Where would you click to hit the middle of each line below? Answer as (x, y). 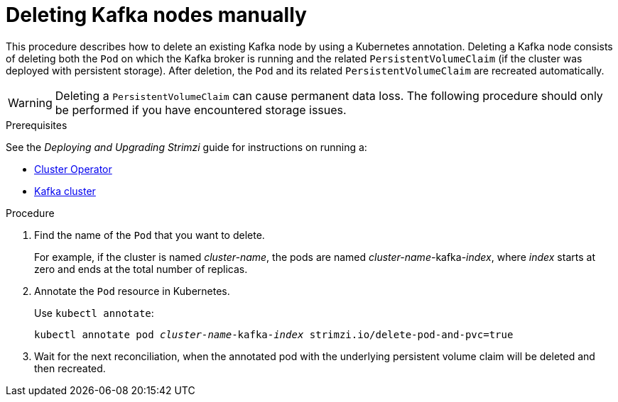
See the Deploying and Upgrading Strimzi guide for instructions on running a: (186, 147)
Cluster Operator (73, 169)
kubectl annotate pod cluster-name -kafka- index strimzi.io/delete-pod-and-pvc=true (274, 334)
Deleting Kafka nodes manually (156, 15)
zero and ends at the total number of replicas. (141, 269)
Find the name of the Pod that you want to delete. (150, 235)
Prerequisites (37, 125)
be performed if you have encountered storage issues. (201, 110)
